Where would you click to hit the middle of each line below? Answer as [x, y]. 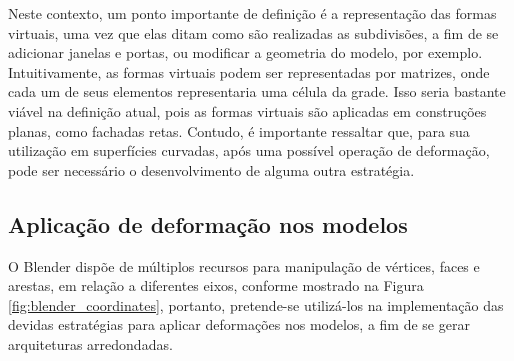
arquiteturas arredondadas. [90, 343]
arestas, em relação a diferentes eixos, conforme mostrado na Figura [216, 285]
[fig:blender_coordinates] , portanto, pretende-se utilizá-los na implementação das [256, 304]
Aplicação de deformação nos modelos [208, 223]
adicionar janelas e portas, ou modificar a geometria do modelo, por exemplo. [245, 52]
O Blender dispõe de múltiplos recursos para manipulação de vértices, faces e [244, 265]
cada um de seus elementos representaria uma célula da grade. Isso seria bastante [257, 91]
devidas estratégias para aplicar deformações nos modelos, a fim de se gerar [239, 324]
